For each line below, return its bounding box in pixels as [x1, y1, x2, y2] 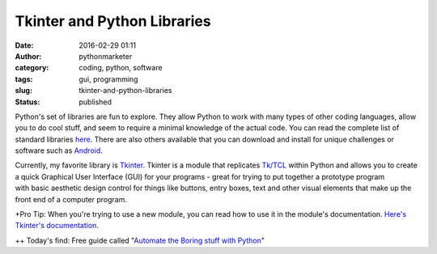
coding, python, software [78, 63, 163, 73]
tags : [15, 74, 33, 84]
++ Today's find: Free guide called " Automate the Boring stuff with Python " [15, 235, 265, 245]
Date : [15, 40, 34, 50]
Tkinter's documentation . [15, 221, 99, 231]
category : [15, 63, 49, 73]
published [78, 97, 112, 107]
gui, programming [78, 74, 138, 84]
